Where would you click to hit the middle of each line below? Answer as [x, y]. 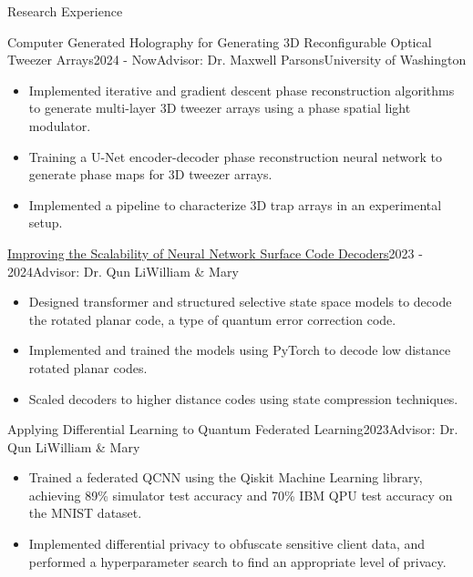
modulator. [60, 125]
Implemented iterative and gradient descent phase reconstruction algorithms [242, 90]
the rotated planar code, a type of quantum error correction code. [212, 319]
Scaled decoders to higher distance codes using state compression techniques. [243, 398]
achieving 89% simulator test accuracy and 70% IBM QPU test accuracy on [241, 495]
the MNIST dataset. [85, 513]
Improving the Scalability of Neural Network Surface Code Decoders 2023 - [215, 253]
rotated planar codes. [88, 367]
